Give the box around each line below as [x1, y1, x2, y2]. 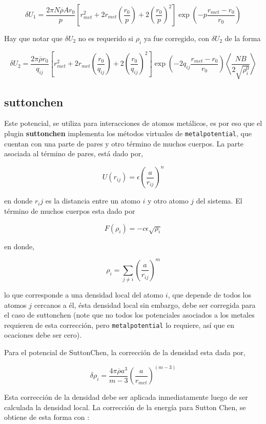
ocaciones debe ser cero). [4, 329, 82, 340]
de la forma [224, 33, 261, 43]
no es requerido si [78, 33, 133, 43]
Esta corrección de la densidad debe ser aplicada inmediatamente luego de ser [4, 392, 248, 402]
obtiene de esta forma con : [4, 412, 90, 422]
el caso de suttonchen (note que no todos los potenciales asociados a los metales [4, 309, 255, 320]
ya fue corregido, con [144, 33, 209, 43]
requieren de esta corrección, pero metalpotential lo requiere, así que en [4, 319, 235, 330]
